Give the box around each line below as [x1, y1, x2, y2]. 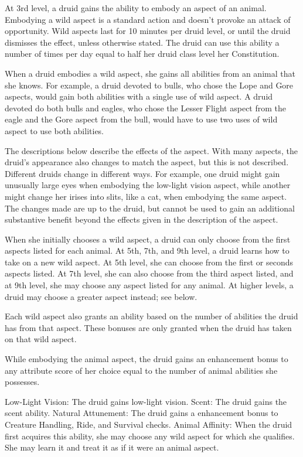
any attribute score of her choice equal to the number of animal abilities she [5, 364, 278, 376]
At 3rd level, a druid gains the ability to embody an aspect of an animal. [5, 2, 267, 13]
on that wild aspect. [5, 333, 77, 345]
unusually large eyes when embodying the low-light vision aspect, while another [5, 179, 291, 191]
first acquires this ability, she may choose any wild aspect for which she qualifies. [5, 429, 295, 442]
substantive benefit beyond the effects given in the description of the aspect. [5, 213, 278, 226]
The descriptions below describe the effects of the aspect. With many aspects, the [5, 144, 298, 156]
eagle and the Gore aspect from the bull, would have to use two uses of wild [5, 113, 278, 125]
